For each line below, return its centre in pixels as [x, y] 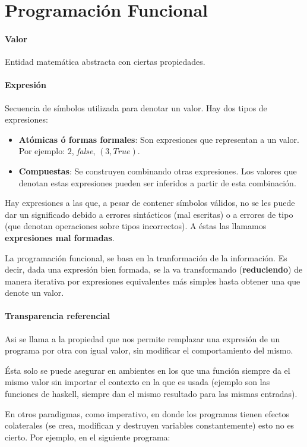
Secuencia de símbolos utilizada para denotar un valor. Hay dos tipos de [136, 107]
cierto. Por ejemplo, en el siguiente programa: [88, 437]
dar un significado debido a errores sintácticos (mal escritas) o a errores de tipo [149, 214]
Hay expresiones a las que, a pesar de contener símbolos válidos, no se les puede [150, 203]
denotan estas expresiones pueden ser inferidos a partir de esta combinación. [157, 182]
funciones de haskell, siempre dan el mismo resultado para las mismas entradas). [151, 394]
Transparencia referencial [58, 316]
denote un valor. [34, 293]
